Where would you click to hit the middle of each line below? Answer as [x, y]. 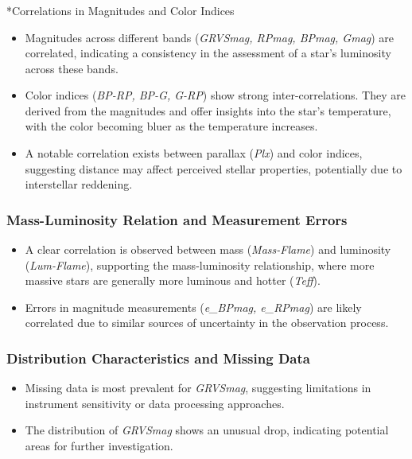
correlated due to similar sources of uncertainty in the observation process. [207, 323]
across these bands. [72, 68]
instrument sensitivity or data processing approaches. [155, 403]
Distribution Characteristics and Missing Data [158, 358]
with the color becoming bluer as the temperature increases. [171, 126]
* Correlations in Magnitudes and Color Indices [120, 10]
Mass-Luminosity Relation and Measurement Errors [177, 219]
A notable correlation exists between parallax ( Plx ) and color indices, [194, 153]
